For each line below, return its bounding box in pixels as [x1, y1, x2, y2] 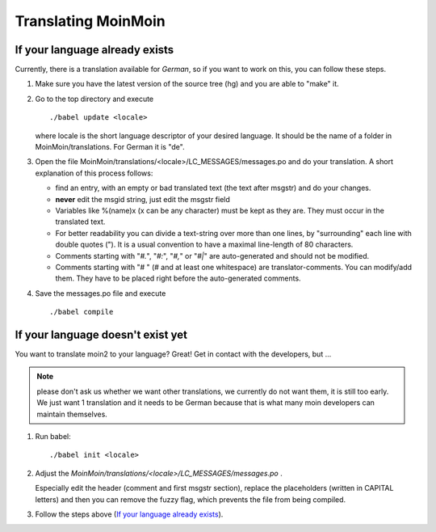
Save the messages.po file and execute [35, 288, 166, 298]
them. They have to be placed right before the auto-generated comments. [55, 273, 302, 283]
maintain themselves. [36, 409, 108, 419]
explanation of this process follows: [35, 168, 153, 178]
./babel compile [49, 307, 114, 317]
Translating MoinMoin [15, 12, 166, 30]
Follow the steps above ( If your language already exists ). [35, 509, 224, 519]
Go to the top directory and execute [35, 94, 154, 103]
